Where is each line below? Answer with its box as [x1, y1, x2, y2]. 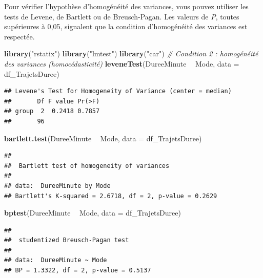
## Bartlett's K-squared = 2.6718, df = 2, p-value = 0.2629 [4, 192, 217, 200]
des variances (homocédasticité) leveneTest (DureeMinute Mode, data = [4, 58, 239, 69]
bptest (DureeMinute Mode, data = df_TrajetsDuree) [4, 207, 181, 218]
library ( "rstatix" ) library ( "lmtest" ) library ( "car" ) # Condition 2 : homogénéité [4, 48, 258, 59]
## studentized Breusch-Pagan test [4, 237, 129, 244]
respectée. [4, 31, 35, 41]
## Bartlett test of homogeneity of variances [4, 162, 170, 169]
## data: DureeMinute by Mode [4, 182, 111, 189]
